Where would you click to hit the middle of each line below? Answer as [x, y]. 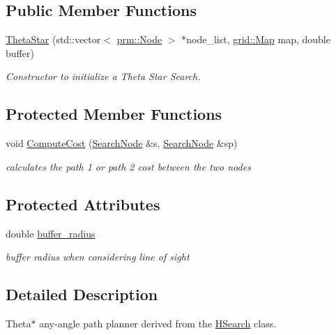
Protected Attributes [83, 204]
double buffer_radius [51, 233]
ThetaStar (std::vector [53, 39]
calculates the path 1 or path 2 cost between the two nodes [128, 166]
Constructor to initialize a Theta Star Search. [103, 76]
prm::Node [139, 39]
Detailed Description [82, 294]
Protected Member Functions [114, 114]
